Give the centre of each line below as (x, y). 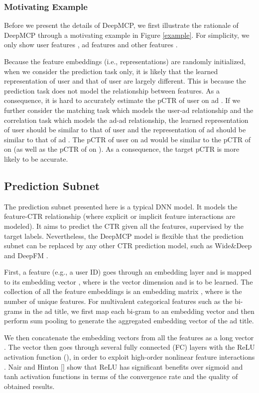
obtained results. (29, 386)
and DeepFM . (26, 255)
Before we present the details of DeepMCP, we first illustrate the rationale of (121, 25)
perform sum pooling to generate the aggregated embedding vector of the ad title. (129, 321)
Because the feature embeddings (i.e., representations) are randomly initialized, (125, 61)
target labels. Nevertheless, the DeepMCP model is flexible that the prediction (124, 236)
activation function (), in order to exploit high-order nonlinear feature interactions (129, 357)
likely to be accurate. (36, 158)
